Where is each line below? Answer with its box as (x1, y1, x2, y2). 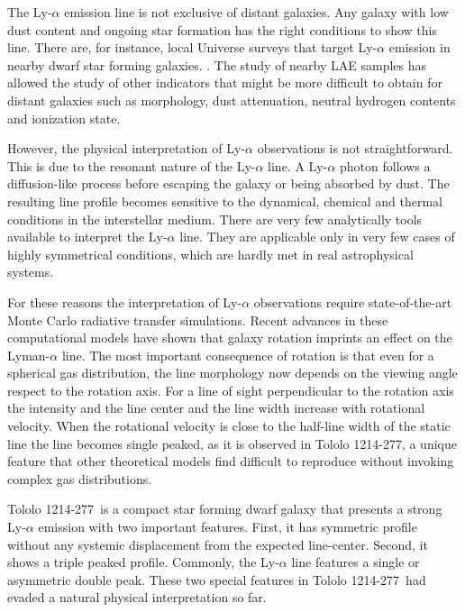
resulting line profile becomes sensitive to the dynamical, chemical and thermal (7, 191, 443, 210)
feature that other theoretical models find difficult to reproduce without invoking (7, 452, 454, 470)
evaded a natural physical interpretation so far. (7, 588, 267, 607)
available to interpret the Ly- (7, 227, 168, 246)
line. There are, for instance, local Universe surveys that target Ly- (7, 38, 378, 57)
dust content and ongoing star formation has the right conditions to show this (7, 20, 437, 39)
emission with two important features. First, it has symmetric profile (38, 517, 417, 536)
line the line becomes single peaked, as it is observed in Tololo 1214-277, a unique (7, 434, 457, 452)
